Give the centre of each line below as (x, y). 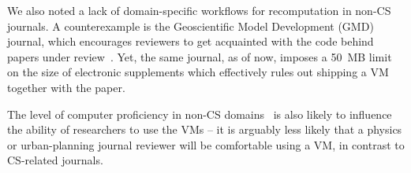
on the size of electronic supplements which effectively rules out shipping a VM (198, 72)
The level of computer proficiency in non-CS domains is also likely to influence (200, 114)
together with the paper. (66, 87)
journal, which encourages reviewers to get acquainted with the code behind (191, 41)
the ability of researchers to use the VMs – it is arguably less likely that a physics (205, 129)
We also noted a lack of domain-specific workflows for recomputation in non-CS (199, 10)
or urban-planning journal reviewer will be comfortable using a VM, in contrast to (206, 144)
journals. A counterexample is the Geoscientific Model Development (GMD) (191, 26)
